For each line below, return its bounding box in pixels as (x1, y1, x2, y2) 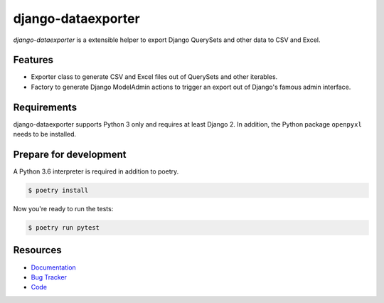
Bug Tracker (31, 272, 68, 281)
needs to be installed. (13, 130, 77, 139)
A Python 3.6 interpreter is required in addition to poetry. (13, 167, 179, 176)
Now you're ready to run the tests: (13, 205, 114, 213)
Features (13, 54, 53, 66)
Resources (13, 244, 62, 256)
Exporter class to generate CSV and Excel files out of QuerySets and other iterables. (31, 73, 278, 81)
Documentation (31, 263, 76, 272)
